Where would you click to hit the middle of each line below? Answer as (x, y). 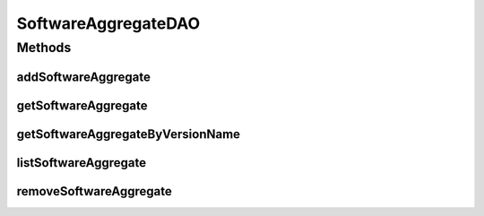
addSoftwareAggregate (84, 77)
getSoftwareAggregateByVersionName (129, 134)
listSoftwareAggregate (82, 163)
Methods (44, 48)
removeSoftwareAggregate (94, 191)
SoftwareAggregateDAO (108, 23)
